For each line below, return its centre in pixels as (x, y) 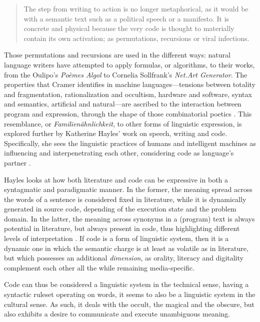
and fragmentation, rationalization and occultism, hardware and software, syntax (128, 94)
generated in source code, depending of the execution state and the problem (120, 209)
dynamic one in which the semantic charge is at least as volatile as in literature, (126, 248)
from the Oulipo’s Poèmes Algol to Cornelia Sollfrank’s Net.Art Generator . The (126, 74)
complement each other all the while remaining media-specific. (99, 267)
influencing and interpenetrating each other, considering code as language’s (119, 153)
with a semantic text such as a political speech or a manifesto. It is (126, 18)
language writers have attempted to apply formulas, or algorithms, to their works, (129, 64)
